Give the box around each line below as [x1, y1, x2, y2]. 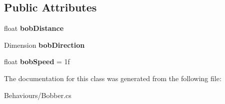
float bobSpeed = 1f [4, 56, 70, 67]
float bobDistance [4, 23, 64, 33]
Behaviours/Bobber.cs [4, 90, 71, 100]
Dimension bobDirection [4, 39, 85, 50]
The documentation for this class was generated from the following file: [4, 73, 221, 83]
